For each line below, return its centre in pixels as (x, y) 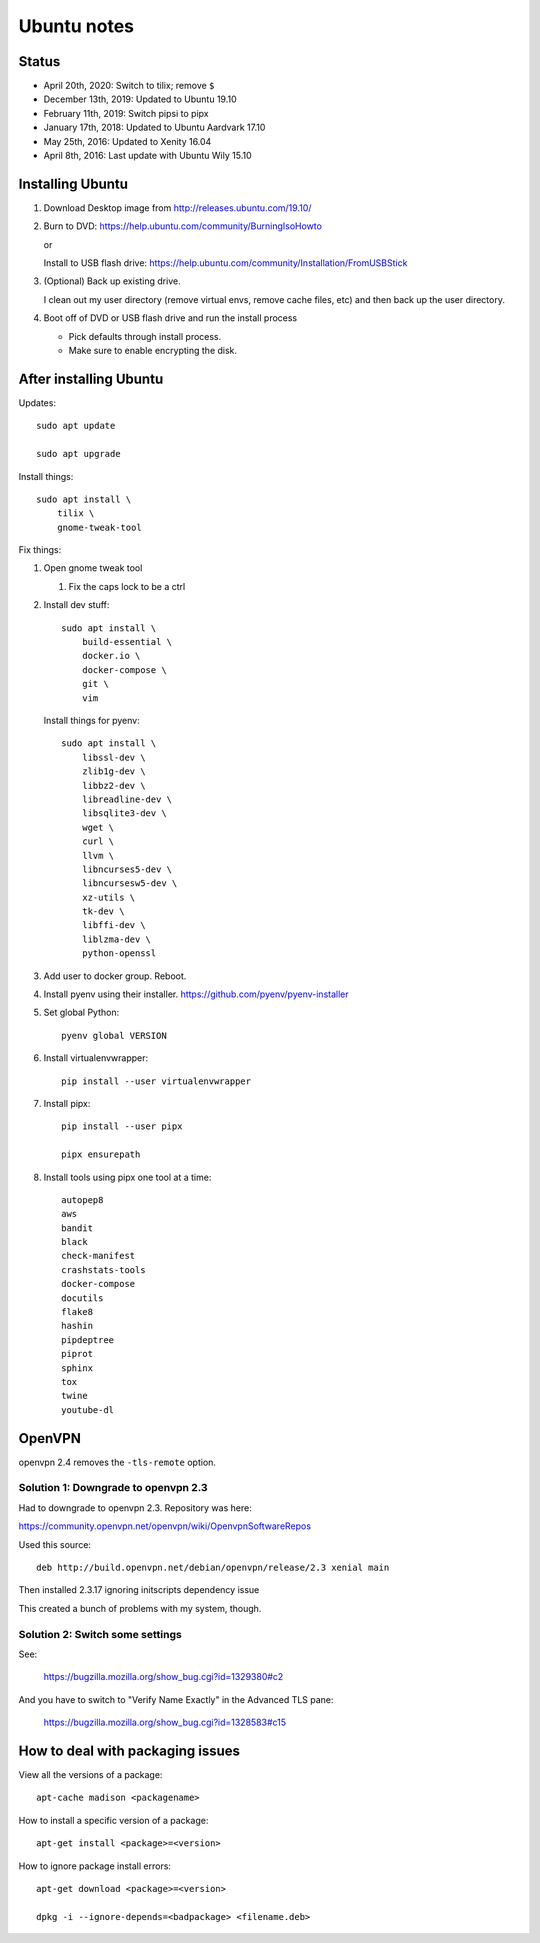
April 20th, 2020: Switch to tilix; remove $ (129, 86)
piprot (77, 1354)
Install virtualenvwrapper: (96, 1058)
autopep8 (82, 1199)
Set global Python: (81, 1012)
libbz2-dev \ (113, 785)
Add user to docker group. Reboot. (115, 976)
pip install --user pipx (122, 1126)
